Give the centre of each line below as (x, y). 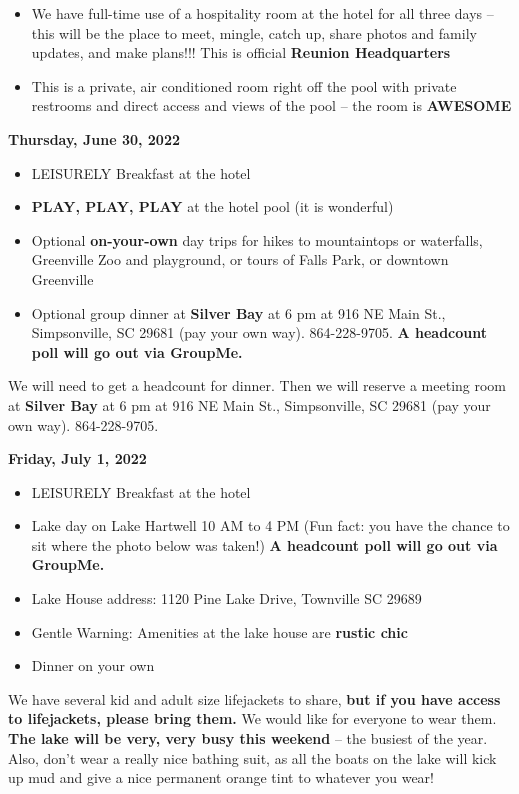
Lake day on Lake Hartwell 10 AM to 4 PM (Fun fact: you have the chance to (270, 525)
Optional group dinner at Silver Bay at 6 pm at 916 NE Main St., (238, 312)
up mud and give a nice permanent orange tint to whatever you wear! (221, 777)
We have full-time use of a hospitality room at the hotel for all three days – (262, 13)
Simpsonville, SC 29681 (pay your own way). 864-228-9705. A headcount (259, 332)
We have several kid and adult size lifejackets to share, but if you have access (254, 698)
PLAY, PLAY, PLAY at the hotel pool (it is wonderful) (212, 206)
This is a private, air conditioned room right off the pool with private (244, 85)
